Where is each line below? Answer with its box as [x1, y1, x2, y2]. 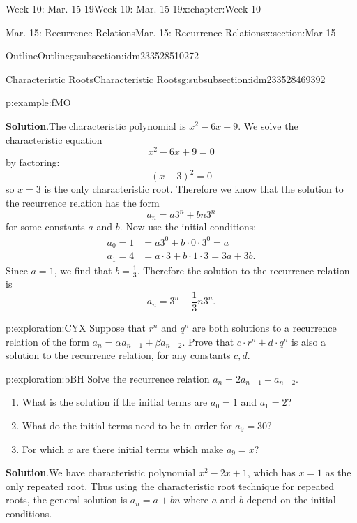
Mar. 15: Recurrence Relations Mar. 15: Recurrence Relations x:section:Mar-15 [6, 24, 336, 39]
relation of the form [6, 334, 89, 348]
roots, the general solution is [6, 492, 128, 507]
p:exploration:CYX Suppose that [6, 321, 146, 335]
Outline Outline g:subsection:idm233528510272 [6, 48, 199, 63]
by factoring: [6, 155, 60, 170]
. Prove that [182, 334, 234, 348]
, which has [247, 465, 296, 480]
